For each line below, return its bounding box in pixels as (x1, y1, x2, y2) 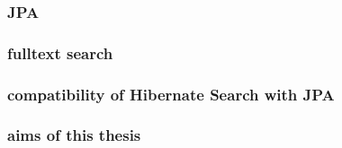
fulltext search (7, 41, 113, 64)
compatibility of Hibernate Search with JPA (7, 83, 335, 105)
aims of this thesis (7, 124, 141, 146)
